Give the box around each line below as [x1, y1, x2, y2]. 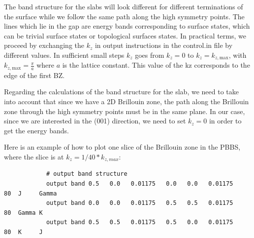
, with [228, 49, 247, 60]
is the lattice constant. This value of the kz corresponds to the [62, 60, 250, 70]
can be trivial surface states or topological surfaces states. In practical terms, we [4, 30, 246, 40]
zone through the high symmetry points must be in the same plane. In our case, [4, 106, 245, 116]
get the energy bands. [4, 125, 69, 135]
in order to [209, 116, 242, 126]
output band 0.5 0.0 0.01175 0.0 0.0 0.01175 [46, 180, 233, 188]
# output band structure [46, 170, 127, 178]
